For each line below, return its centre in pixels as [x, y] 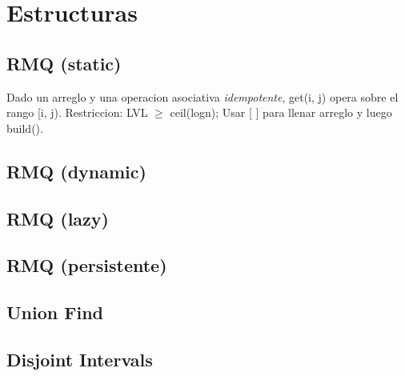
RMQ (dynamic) [76, 171]
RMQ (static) [64, 63]
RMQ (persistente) [87, 265]
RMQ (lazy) [58, 218]
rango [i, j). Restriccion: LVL [77, 112]
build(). [25, 128]
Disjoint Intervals [80, 359]
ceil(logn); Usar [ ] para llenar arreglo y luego [281, 112]
